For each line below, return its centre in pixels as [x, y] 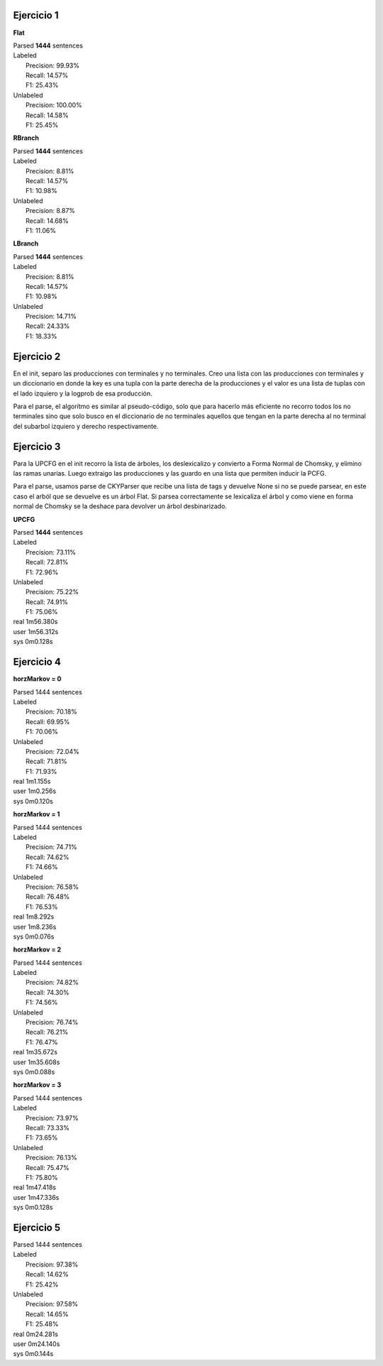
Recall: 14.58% [47, 115]
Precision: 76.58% [52, 887]
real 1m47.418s [35, 1187]
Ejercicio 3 [37, 446]
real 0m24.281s [35, 1334]
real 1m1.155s [32, 782]
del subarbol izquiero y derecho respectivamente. [86, 426]
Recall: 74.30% [48, 992]
